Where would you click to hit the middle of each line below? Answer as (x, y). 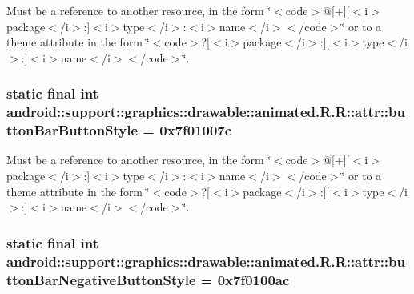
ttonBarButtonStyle (72, 130)
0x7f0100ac (253, 279)
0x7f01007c (196, 130)
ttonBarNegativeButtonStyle (101, 279)
